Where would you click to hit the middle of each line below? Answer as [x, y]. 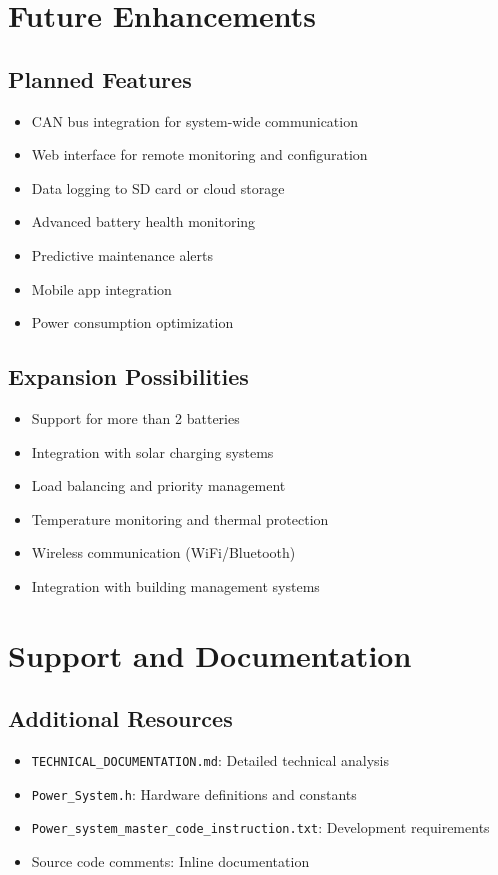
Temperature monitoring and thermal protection [180, 518]
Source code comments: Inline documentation [170, 861]
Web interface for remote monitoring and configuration [199, 154]
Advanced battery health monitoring [143, 221]
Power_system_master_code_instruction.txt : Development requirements [260, 827]
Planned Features [100, 78]
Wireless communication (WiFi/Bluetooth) [163, 552]
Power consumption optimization [132, 322]
